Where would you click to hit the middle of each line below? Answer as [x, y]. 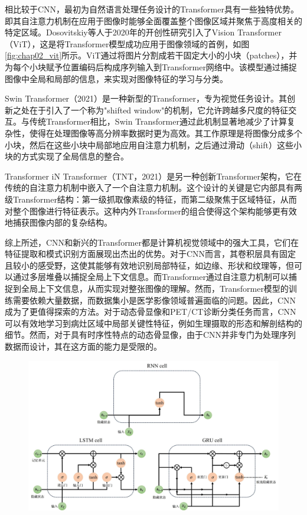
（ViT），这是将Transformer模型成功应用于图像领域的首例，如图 [127, 43]
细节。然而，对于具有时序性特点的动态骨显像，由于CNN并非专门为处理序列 [151, 335]
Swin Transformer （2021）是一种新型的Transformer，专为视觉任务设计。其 [146, 98]
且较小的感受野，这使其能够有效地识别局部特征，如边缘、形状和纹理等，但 [149, 265]
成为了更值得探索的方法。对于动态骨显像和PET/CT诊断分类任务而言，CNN [151, 312]
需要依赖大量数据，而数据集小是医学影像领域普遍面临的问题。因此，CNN [154, 300]
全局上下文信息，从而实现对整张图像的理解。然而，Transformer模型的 [155, 289]
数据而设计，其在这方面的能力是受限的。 [83, 346]
